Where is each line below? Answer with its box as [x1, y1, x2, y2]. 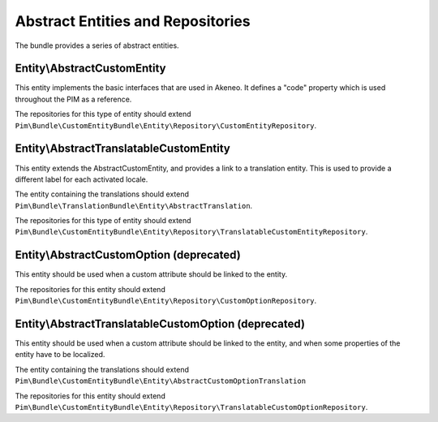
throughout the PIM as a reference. [15, 94, 132, 104]
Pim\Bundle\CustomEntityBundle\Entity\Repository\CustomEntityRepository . [15, 120, 317, 130]
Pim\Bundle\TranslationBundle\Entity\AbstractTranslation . [15, 200, 253, 210]
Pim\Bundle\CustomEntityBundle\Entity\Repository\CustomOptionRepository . [15, 296, 317, 306]
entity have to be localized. [15, 350, 105, 360]
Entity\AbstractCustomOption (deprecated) [15, 248, 241, 262]
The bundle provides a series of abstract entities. [15, 41, 179, 50]
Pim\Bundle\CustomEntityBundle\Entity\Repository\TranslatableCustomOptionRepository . [15, 403, 368, 412]
